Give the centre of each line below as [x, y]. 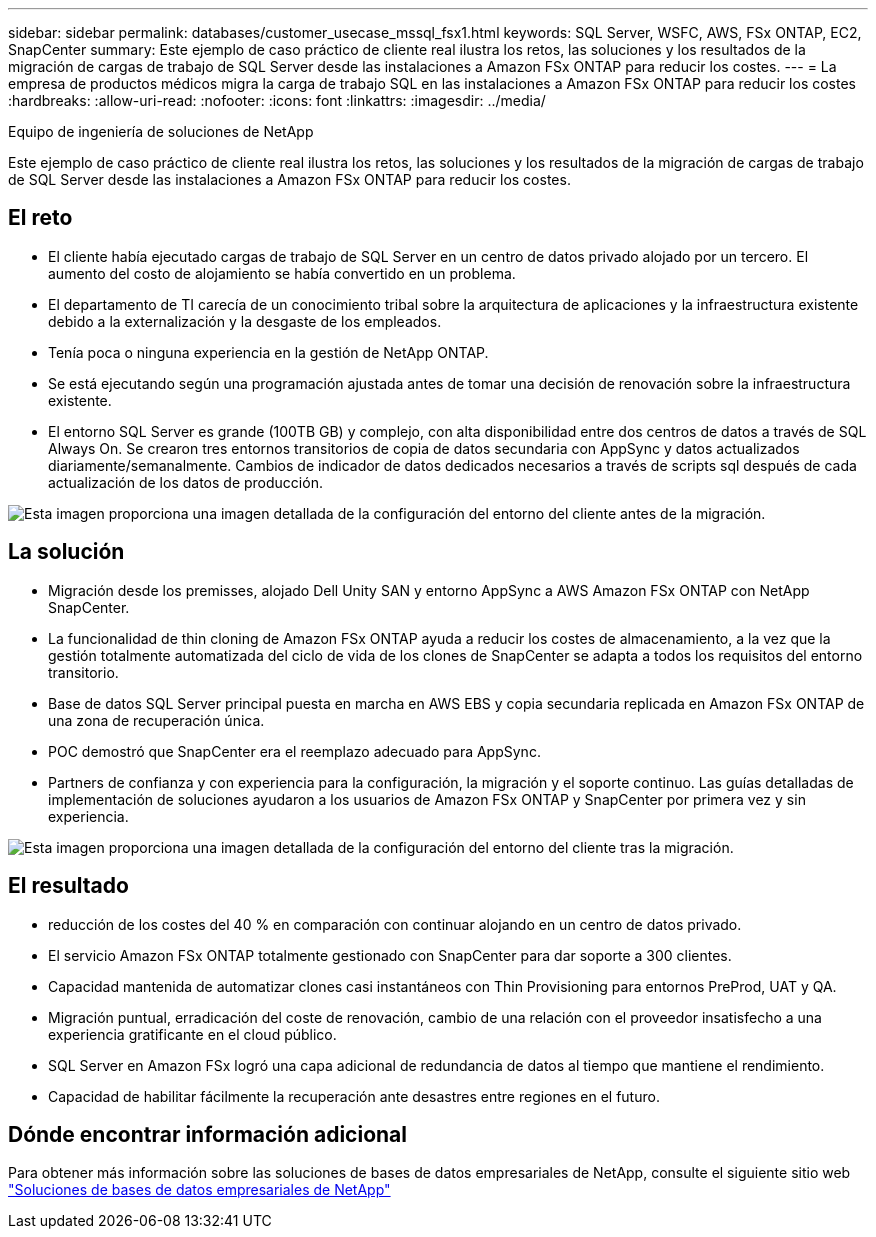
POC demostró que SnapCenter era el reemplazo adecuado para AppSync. [294, 751]
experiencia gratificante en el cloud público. [192, 1034]
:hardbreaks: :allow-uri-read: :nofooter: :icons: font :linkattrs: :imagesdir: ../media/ [277, 100]
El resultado [68, 886]
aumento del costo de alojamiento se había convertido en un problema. [282, 273]
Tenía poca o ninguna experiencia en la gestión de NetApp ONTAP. [268, 352]
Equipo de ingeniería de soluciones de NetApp [161, 131]
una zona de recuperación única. [156, 720]
